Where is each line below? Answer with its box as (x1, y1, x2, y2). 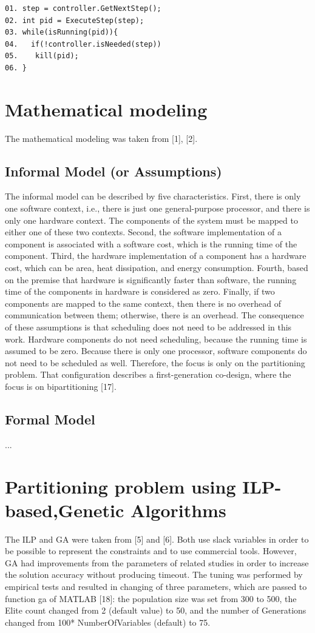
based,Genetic (5, 497, 124, 522)
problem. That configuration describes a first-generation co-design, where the (5, 368, 291, 381)
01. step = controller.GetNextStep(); (5, 4, 161, 13)
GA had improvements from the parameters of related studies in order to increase (5, 556, 309, 569)
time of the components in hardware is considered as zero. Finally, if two (5, 285, 275, 298)
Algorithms (130, 497, 226, 522)
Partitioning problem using (5, 474, 236, 498)
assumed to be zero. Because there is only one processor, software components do (5, 344, 307, 357)
